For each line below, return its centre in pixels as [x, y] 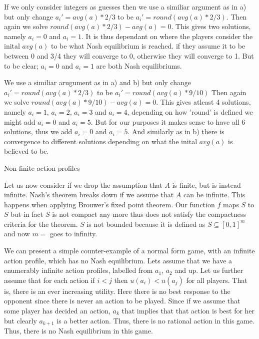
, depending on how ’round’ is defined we [190, 111]
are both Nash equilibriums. [139, 65]
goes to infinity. [74, 234]
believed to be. [26, 151]
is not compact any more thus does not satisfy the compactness [149, 214]
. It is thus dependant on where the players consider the [167, 36]
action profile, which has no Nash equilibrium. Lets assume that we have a [118, 260]
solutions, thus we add [38, 131]
